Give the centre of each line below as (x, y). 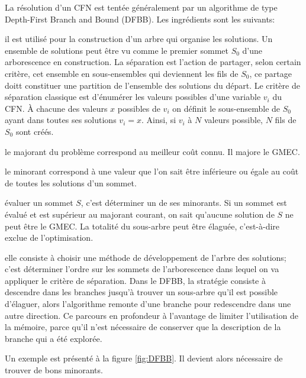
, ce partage (271, 73)
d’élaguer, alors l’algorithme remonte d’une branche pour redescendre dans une (148, 304)
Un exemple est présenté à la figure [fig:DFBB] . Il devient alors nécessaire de (144, 358)
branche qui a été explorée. (54, 338)
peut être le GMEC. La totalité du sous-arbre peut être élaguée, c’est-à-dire (142, 226)
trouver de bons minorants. (54, 370)
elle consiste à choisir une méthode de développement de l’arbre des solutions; (146, 257)
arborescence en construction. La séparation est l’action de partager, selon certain (153, 62)
